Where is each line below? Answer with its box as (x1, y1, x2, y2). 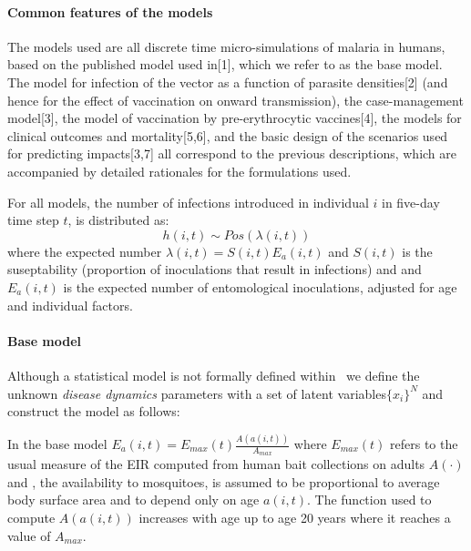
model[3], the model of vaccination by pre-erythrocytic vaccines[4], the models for (7, 108, 462, 128)
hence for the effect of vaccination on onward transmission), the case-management (7, 90, 464, 109)
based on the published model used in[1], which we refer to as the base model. (7, 55, 443, 74)
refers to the (390, 434, 458, 453)
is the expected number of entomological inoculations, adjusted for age (63, 277, 457, 296)
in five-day (381, 192, 440, 211)
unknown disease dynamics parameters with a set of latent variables (7, 383, 386, 403)
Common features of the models (7, 2, 213, 21)
